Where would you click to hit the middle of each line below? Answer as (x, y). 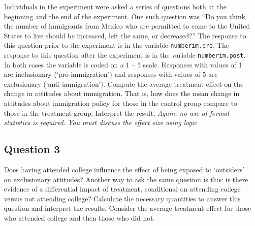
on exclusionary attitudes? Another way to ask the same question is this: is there (126, 179)
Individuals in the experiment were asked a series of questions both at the (115, 6)
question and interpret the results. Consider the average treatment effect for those (127, 208)
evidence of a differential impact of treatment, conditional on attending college (122, 189)
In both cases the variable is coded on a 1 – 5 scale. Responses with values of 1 (123, 64)
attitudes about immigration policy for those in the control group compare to (121, 103)
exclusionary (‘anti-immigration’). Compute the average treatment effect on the (124, 83)
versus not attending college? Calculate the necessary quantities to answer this (122, 198)
